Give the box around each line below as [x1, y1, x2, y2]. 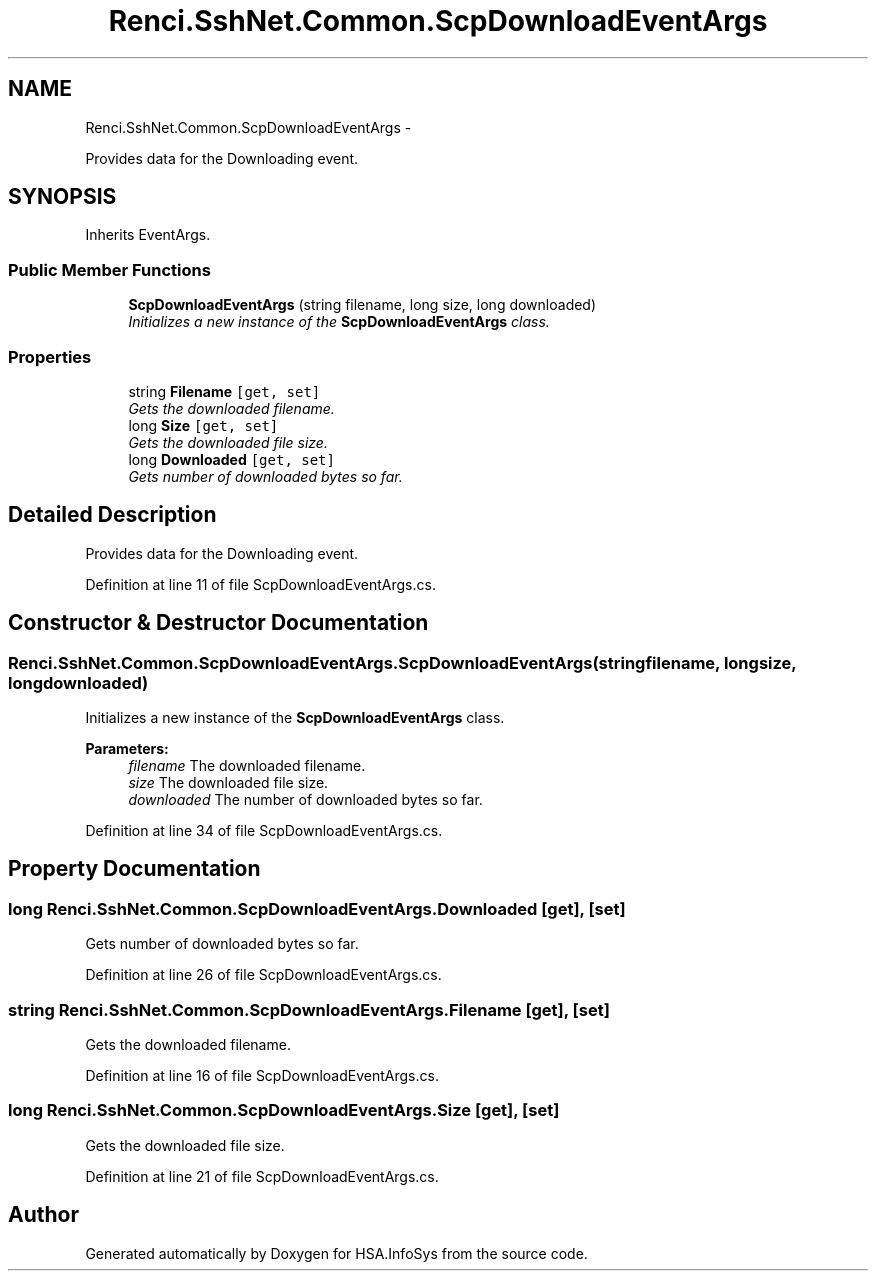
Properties [8, 346, 92, 367]
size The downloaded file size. [128, 774, 329, 791]
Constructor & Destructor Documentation [8, 610, 429, 636]
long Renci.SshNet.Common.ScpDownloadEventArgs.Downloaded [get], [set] [8, 898, 626, 919]
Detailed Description [8, 502, 217, 528]
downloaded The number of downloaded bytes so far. [128, 791, 483, 808]
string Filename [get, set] [128, 382, 321, 400]
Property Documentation [8, 856, 261, 882]
